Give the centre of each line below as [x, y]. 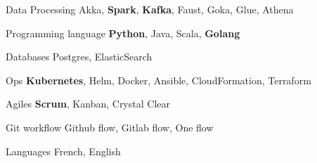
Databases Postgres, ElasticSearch [79, 57]
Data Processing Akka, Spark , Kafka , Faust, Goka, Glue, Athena [150, 9]
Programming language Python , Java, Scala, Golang [123, 33]
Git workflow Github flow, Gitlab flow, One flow [110, 127]
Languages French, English [63, 151]
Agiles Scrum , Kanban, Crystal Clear [88, 104]
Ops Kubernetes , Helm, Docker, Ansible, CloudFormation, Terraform [158, 80]
